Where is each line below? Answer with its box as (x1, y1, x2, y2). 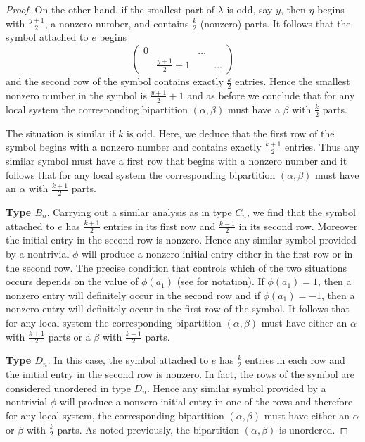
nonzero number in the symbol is (6, 87, 147, 102)
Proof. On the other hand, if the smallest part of (6, 2, 214, 16)
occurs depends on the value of (6, 274, 139, 289)
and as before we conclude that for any (187, 87, 355, 102)
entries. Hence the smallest (235, 74, 350, 89)
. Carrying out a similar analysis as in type (46, 204, 232, 219)
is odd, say (226, 2, 273, 16)
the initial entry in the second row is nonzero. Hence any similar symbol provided (6, 232, 357, 247)
